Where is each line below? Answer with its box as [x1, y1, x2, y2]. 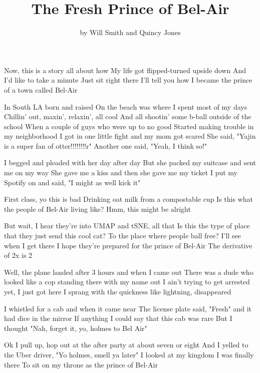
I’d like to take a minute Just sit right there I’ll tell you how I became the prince [4, 75, 252, 85]
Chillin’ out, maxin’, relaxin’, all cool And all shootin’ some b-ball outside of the [4, 111, 251, 122]
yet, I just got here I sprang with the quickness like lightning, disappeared [4, 286, 231, 296]
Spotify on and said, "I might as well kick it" [4, 177, 141, 187]
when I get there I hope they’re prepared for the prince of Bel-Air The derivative [4, 240, 252, 250]
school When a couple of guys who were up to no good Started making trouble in [4, 121, 254, 131]
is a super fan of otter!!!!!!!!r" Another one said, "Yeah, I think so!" [4, 140, 207, 151]
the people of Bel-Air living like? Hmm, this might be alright [4, 203, 191, 214]
